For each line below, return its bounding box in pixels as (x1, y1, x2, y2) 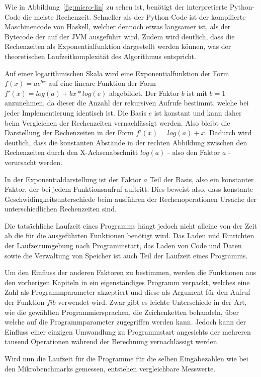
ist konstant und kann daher (154, 107, 242, 118)
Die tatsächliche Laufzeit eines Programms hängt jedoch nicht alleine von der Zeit (5, 220, 257, 231)
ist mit (187, 87, 207, 98)
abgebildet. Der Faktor (109, 87, 180, 98)
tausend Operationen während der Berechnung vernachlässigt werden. (5, 336, 219, 347)
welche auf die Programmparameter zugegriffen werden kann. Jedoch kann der (5, 316, 246, 327)
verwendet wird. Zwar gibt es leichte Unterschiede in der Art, (58, 297, 247, 307)
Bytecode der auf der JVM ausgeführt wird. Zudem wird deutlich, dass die (5, 31, 235, 41)
